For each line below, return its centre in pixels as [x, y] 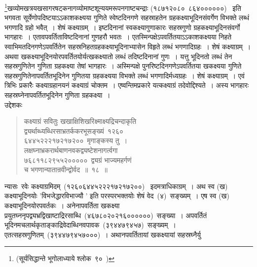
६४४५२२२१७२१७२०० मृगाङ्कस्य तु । [76, 140]
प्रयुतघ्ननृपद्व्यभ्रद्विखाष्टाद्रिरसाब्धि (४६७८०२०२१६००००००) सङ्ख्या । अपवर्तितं [106, 215]
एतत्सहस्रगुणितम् [24, 234]
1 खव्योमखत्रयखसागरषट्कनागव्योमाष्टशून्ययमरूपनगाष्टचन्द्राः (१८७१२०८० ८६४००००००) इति [123, 7]
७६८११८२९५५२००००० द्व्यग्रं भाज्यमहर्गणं [78, 160]
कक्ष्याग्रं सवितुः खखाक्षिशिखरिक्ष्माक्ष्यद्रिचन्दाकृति [80, 121]
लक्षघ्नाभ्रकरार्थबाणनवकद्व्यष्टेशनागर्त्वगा [71, 150]
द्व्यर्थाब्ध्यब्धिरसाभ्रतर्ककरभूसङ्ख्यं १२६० [74, 131]
